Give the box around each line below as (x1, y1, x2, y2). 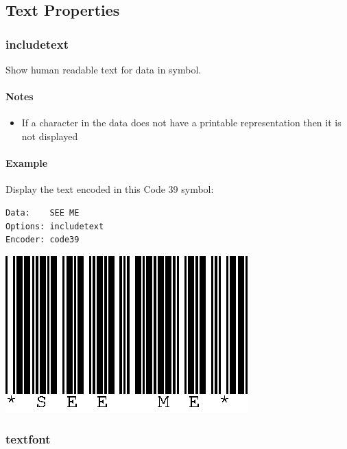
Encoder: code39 (5, 235, 80, 245)
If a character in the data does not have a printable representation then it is (21, 115, 342, 130)
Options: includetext (5, 221, 104, 231)
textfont (5, 430, 51, 448)
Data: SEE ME (5, 207, 80, 218)
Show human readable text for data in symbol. (5, 62, 202, 76)
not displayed (21, 128, 78, 143)
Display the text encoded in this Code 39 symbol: (5, 182, 214, 196)
